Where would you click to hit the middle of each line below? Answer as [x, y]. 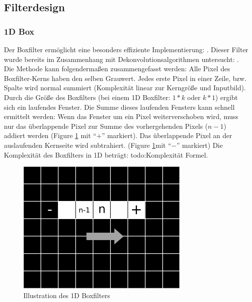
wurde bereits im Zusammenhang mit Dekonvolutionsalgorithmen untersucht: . [122, 59]
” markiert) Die [200, 145]
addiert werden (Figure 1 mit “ [50, 135]
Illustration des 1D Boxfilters [67, 295]
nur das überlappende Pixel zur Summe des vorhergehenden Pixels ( [106, 126]
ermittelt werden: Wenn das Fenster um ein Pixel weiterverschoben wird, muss [121, 116]
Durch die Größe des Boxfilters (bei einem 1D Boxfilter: [87, 97]
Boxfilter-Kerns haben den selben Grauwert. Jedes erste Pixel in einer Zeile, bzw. [125, 78]
